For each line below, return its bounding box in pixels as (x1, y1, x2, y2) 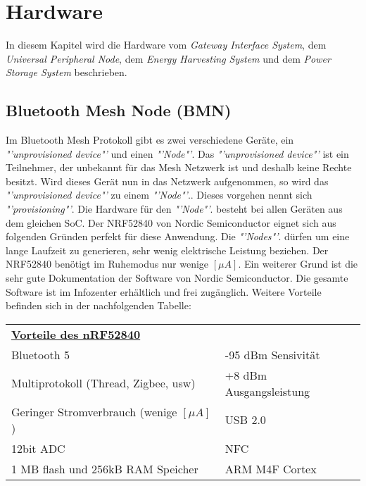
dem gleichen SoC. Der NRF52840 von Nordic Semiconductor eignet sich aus (6, 215, 336, 230)
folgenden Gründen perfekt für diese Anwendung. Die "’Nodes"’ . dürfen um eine (6, 229, 350, 244)
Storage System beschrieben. (6, 65, 127, 80)
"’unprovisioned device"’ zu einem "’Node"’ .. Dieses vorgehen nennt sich (6, 187, 313, 202)
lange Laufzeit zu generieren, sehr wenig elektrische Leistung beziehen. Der (6, 242, 329, 257)
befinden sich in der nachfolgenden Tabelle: (6, 298, 191, 313)
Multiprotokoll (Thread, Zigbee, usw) (11, 375, 196, 392)
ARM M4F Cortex (225, 460, 317, 477)
